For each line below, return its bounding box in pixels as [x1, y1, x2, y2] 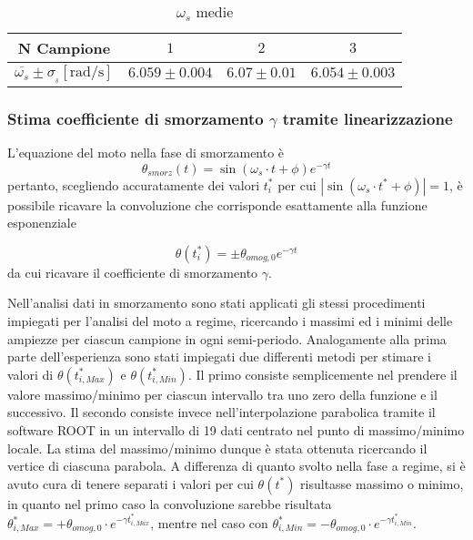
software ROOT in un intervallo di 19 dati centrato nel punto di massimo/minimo [7, 420, 465, 439]
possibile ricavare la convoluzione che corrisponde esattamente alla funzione [7, 195, 428, 214]
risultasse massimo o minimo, [300, 474, 464, 493]
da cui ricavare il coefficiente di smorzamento [7, 262, 258, 281]
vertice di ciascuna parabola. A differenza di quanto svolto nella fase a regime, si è [7, 456, 466, 475]
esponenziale [7, 213, 76, 232]
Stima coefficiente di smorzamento [7, 107, 264, 129]
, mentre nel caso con [150, 514, 268, 533]
